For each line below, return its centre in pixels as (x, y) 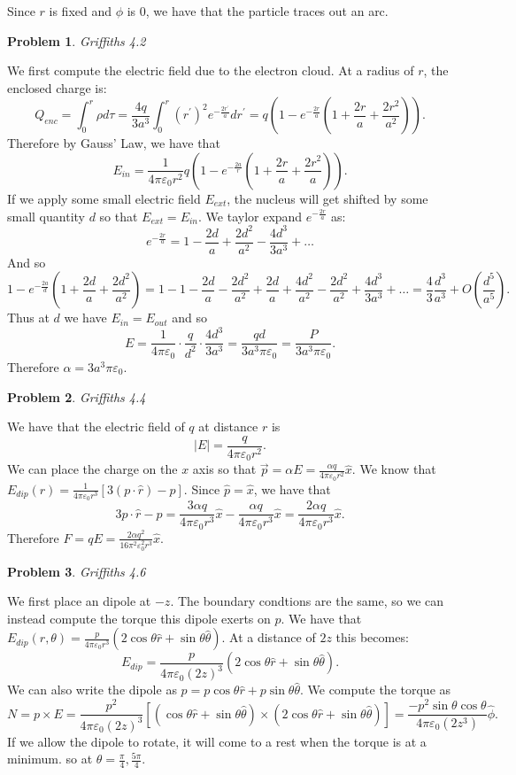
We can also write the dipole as (92, 690)
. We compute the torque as (375, 690)
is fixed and (81, 11)
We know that (398, 469)
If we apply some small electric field (104, 198)
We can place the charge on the (92, 469)
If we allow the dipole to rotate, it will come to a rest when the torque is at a (217, 741)
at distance (228, 426)
